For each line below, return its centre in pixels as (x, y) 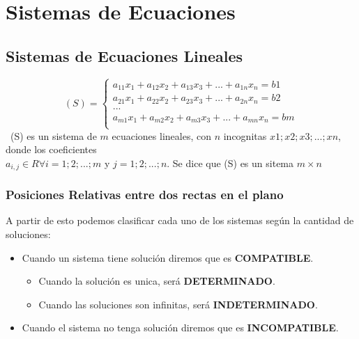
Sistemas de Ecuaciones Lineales (124, 55)
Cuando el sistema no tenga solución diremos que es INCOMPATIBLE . (180, 328)
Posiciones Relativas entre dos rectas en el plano (145, 195)
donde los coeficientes (51, 149)
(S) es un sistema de (53, 135)
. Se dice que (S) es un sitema (230, 163)
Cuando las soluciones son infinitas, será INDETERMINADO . (178, 304)
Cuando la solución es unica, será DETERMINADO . (157, 281)
